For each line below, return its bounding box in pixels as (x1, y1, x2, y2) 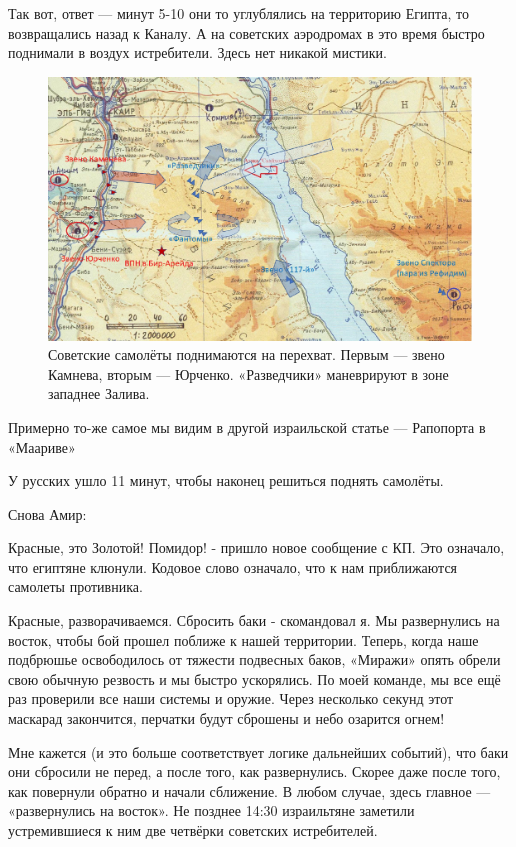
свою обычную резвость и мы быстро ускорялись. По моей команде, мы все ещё (8, 668, 501, 689)
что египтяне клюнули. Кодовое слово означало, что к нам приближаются (8, 556, 458, 577)
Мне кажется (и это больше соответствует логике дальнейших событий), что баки (8, 741, 509, 762)
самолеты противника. (8, 576, 143, 597)
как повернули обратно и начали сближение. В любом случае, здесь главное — (8, 780, 491, 801)
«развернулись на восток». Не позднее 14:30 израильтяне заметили (8, 800, 415, 821)
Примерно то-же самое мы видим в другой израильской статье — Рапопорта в (8, 416, 486, 437)
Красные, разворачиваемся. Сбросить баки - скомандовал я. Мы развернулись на (8, 610, 500, 631)
